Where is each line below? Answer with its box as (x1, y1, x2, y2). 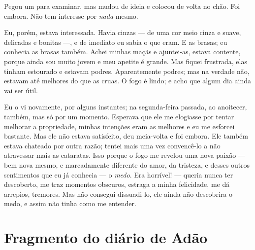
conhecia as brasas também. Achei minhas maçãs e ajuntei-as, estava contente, (4, 46, 241, 57)
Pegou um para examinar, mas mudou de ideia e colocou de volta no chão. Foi (4, 1, 240, 11)
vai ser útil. (4, 85, 38, 95)
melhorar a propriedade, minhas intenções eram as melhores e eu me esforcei (4, 121, 235, 131)
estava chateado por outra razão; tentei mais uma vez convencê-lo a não (4, 140, 221, 150)
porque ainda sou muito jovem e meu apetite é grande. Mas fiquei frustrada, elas (4, 56, 247, 66)
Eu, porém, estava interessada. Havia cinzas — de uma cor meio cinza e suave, (4, 27, 241, 37)
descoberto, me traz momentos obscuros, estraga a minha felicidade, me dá (4, 179, 230, 189)
